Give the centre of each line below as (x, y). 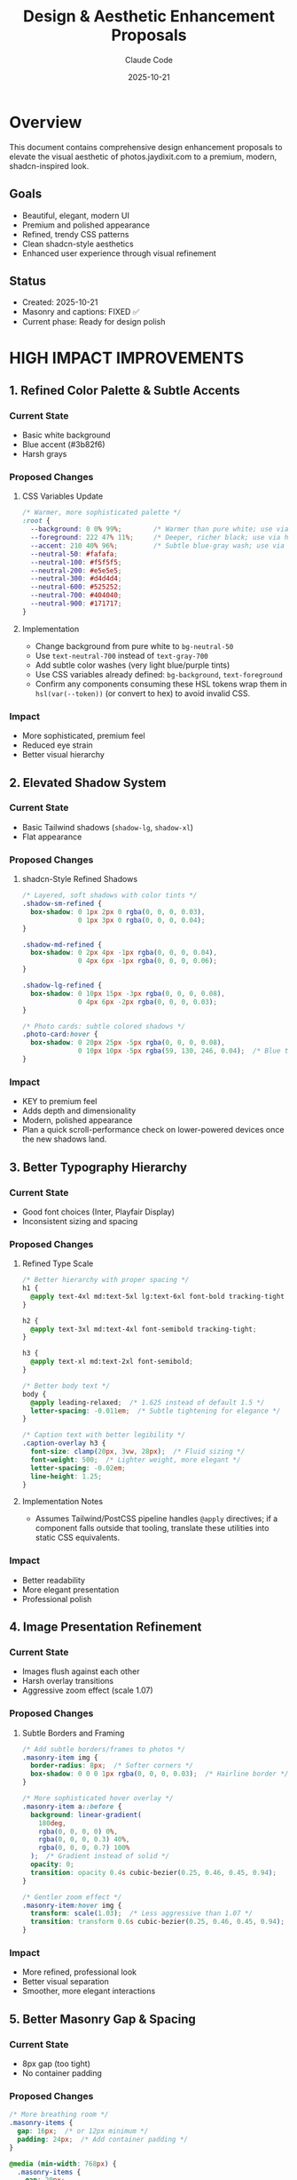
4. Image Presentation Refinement (106, 1627)
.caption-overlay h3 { (64, 1443)
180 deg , (52, 1823)
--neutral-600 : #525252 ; (76, 587)
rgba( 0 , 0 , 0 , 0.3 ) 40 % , (84, 1839)
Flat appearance (52, 837)
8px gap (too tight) (56, 2064)
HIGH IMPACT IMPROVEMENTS (127, 358)
